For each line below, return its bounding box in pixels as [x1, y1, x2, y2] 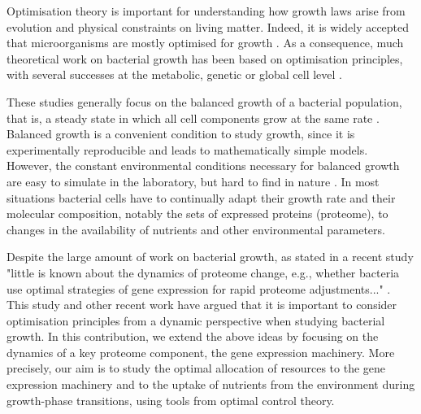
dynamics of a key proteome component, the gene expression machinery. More [7, 343, 395, 360]
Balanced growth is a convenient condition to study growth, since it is [7, 125, 355, 142]
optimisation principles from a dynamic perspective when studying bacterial [7, 312, 385, 329]
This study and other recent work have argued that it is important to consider [7, 296, 397, 313]
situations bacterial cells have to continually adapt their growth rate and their [7, 189, 396, 206]
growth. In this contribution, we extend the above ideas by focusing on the [7, 328, 379, 345]
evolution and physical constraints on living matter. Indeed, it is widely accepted [7, 18, 410, 35]
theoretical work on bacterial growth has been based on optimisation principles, [7, 50, 403, 67]
